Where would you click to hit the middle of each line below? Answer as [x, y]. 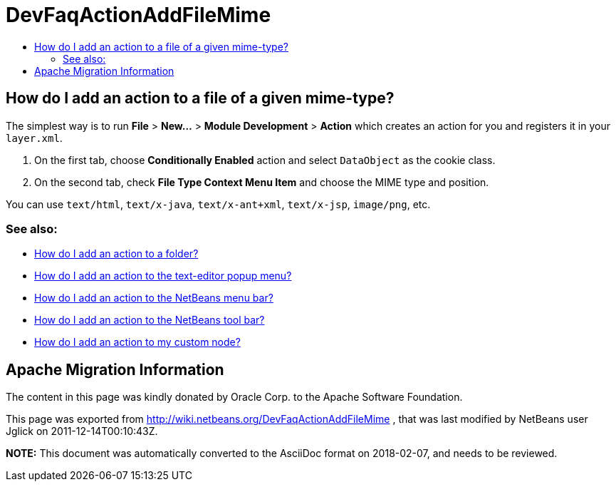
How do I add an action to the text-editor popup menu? [163, 276]
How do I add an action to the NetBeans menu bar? [154, 298]
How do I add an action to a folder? [116, 254]
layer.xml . [34, 138]
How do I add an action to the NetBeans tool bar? [150, 320]
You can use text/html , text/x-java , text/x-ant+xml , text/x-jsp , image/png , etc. [218, 204]
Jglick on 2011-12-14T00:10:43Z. [82, 431]
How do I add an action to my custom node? [137, 342]
